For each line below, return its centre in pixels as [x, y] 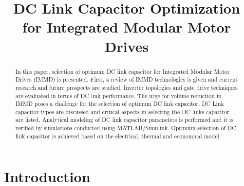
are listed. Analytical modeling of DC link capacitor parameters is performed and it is [124, 120]
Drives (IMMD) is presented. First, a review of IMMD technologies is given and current [126, 79]
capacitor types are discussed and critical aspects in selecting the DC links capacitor [122, 111]
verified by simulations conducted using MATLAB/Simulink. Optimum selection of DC [126, 128]
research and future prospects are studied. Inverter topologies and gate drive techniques [126, 87]
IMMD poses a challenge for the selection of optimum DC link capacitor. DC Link [120, 104]
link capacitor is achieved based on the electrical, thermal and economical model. [118, 136]
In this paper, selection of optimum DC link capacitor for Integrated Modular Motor [122, 71]
